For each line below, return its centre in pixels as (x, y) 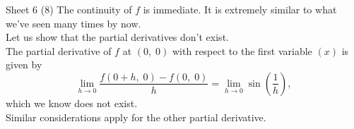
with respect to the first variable (242, 50)
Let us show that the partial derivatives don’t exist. (117, 37)
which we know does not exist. (72, 103)
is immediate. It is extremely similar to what (240, 9)
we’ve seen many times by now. (73, 23)
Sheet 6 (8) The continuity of (69, 9)
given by (24, 64)
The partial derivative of (59, 50)
